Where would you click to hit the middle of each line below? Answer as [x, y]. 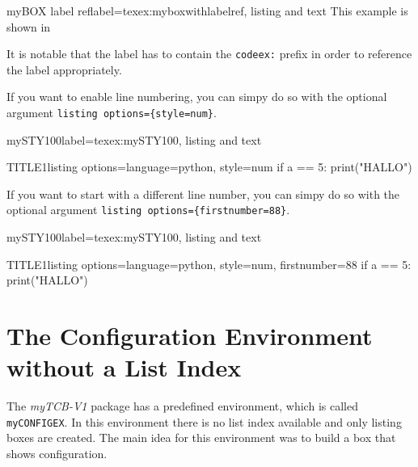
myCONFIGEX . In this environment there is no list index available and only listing [204, 421]
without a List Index [124, 367]
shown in [29, 26]
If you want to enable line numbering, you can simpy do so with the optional [197, 97]
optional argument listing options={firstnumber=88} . [148, 210]
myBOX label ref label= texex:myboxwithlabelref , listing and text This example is [207, 11]
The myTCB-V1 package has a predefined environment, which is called [182, 406]
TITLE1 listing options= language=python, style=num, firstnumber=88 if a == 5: [209, 264]
